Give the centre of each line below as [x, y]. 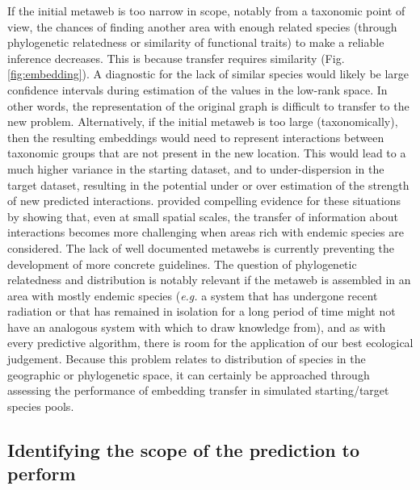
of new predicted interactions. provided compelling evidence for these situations [204, 201]
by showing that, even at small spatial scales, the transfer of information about [203, 216]
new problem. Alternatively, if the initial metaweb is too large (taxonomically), [203, 121]
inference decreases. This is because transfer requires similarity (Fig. [176, 58]
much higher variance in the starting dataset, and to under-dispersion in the [196, 168]
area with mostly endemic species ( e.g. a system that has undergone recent [193, 295]
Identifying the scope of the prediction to [184, 449]
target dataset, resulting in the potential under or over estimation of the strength [208, 184]
